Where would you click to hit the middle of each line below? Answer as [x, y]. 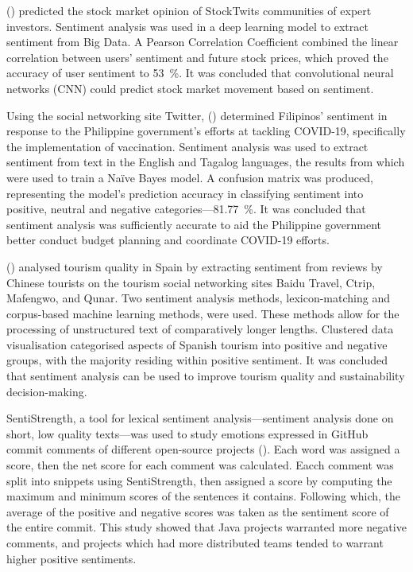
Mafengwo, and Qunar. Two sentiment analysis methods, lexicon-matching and [198, 298]
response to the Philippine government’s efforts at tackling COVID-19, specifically [206, 131]
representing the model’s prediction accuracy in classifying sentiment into [185, 193]
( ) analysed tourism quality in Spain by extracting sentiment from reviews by [195, 266]
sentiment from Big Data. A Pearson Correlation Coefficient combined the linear [203, 42]
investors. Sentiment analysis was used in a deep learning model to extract [187, 26]
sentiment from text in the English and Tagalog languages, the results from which [206, 162]
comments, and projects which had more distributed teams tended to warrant [195, 543]
